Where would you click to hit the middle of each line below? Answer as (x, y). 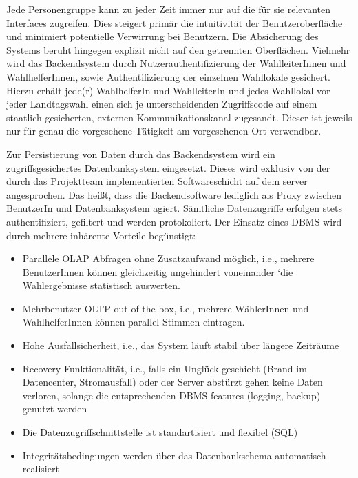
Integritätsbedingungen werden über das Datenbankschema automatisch (174, 455)
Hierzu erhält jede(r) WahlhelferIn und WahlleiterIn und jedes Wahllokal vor (168, 90)
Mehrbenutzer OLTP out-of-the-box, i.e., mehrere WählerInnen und (166, 308)
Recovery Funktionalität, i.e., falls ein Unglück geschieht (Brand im (165, 368)
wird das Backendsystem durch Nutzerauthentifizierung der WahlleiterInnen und (176, 63)
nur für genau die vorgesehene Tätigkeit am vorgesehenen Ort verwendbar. (164, 131)
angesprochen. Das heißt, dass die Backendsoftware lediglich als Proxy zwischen (174, 194)
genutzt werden (55, 409)
